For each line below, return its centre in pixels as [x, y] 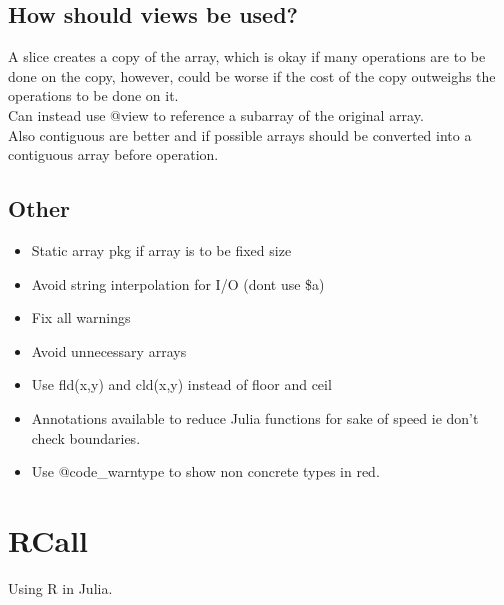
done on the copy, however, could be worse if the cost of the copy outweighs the [252, 75]
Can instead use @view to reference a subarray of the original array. [216, 114]
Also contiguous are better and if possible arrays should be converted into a [240, 134]
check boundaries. [86, 437]
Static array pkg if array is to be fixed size [161, 249]
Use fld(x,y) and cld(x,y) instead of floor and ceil [181, 384]
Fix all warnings [81, 317]
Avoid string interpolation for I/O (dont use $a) [178, 283]
